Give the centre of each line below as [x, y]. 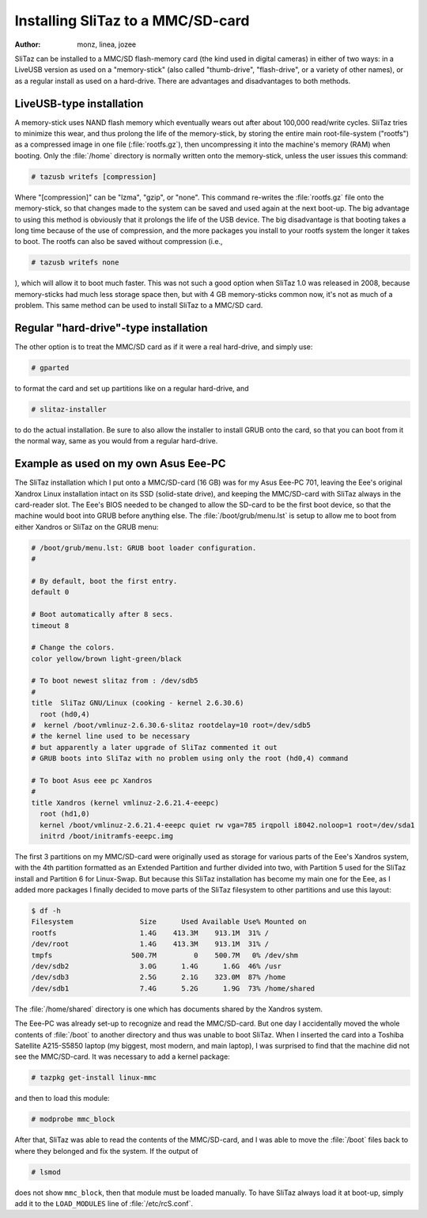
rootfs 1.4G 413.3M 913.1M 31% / [150, 933]
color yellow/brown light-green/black [106, 658]
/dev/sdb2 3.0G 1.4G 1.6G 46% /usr [157, 967]
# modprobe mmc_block [73, 1119]
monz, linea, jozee [107, 44]
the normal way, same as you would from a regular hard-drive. [116, 441]
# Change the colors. [73, 648]
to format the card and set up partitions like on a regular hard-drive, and [132, 388]
